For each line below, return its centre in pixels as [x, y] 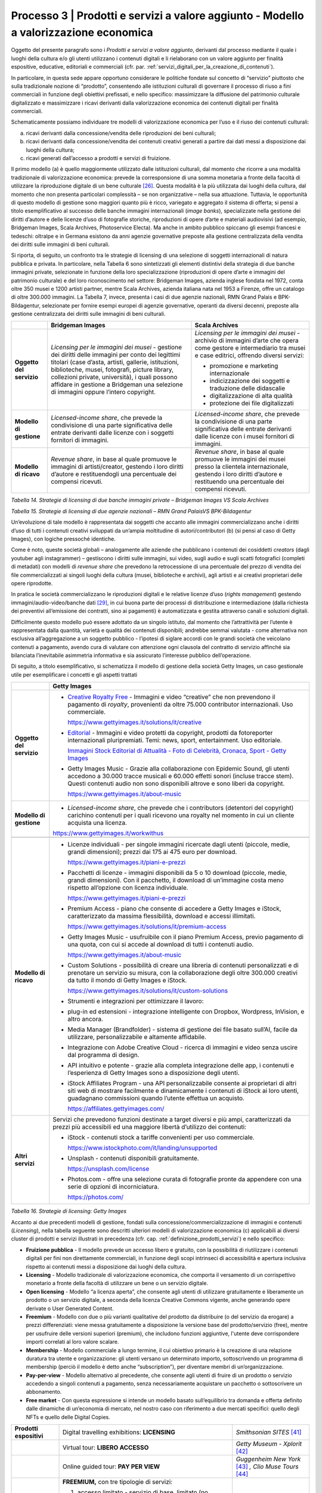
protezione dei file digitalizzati [252, 403]
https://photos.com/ [95, 1197]
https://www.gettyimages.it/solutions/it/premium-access [147, 927]
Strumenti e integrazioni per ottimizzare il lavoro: [136, 1002]
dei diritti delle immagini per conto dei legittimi [116, 355]
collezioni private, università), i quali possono [114, 377]
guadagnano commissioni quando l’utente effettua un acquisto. [156, 1098]
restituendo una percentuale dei [239, 482]
